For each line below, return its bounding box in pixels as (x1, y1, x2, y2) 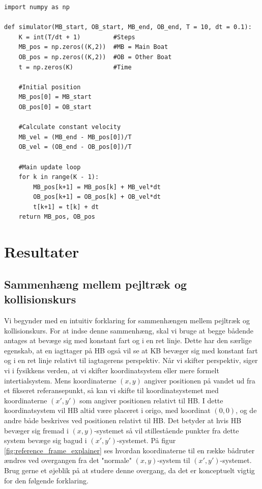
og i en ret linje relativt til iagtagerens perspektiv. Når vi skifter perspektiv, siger (4, 355, 258, 366)
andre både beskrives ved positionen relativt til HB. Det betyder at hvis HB (4, 415, 242, 425)
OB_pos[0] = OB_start (18, 103, 92, 111)
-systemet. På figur (117, 435, 176, 446)
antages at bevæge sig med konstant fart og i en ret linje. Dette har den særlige (4, 335, 252, 346)
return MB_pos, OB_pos (18, 213, 95, 221)
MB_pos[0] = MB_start (18, 93, 92, 101)
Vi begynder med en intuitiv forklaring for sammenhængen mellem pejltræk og (4, 315, 250, 326)
